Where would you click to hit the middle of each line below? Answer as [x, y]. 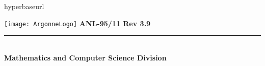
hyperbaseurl [24, 6]
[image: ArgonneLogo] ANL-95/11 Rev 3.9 [77, 23]
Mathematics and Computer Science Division [85, 57]
